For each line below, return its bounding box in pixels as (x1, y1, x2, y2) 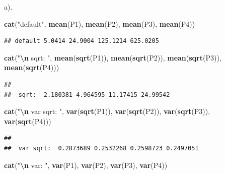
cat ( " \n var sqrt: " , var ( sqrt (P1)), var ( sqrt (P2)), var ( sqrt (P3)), (4, 106, 210, 117)
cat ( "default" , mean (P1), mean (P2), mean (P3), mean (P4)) (4, 18, 195, 29)
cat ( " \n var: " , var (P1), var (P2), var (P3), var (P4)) (4, 159, 168, 170)
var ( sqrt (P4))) (4, 115, 51, 126)
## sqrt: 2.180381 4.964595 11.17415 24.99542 (4, 91, 170, 98)
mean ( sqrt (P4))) (4, 62, 59, 73)
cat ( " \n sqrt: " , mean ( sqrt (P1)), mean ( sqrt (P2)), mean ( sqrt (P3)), (4, 52, 221, 63)
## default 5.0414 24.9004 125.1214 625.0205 (4, 37, 159, 45)
